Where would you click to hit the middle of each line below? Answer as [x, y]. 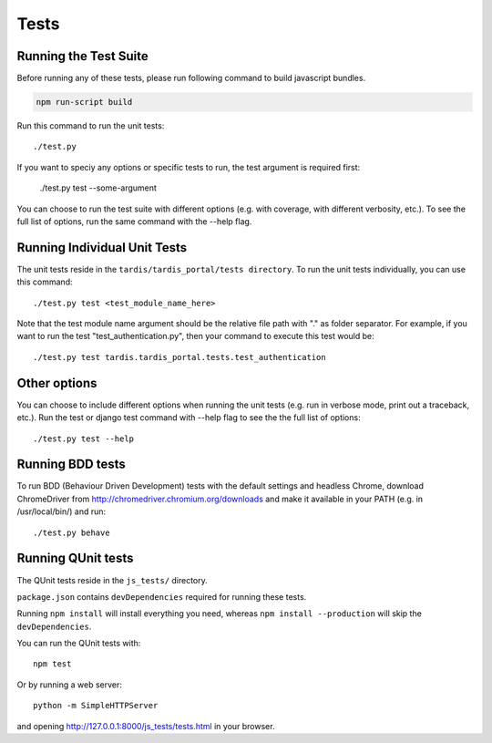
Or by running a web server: [70, 685]
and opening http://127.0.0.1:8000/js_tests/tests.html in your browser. [146, 726]
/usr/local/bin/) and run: [61, 511]
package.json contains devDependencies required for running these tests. [162, 596]
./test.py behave [72, 532]
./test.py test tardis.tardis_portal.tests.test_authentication [180, 357]
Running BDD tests [72, 464]
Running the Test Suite [83, 56]
